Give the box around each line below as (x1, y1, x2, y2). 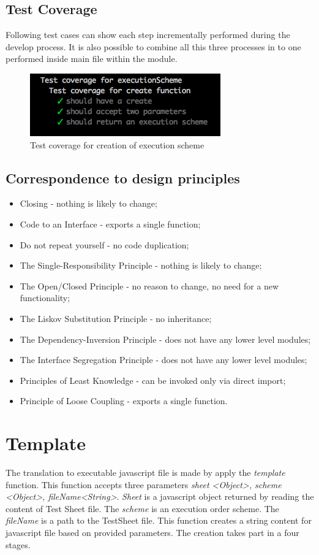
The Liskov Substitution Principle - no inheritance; (20, 312, 212, 324)
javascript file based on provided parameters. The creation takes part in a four (6, 526, 299, 538)
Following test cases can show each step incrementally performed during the (6, 28, 290, 41)
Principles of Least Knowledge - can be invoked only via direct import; (20, 373, 286, 386)
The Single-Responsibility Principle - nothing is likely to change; (20, 259, 262, 272)
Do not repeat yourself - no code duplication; (20, 238, 189, 251)
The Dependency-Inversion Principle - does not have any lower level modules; (20, 332, 311, 345)
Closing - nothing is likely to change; (20, 197, 157, 210)
